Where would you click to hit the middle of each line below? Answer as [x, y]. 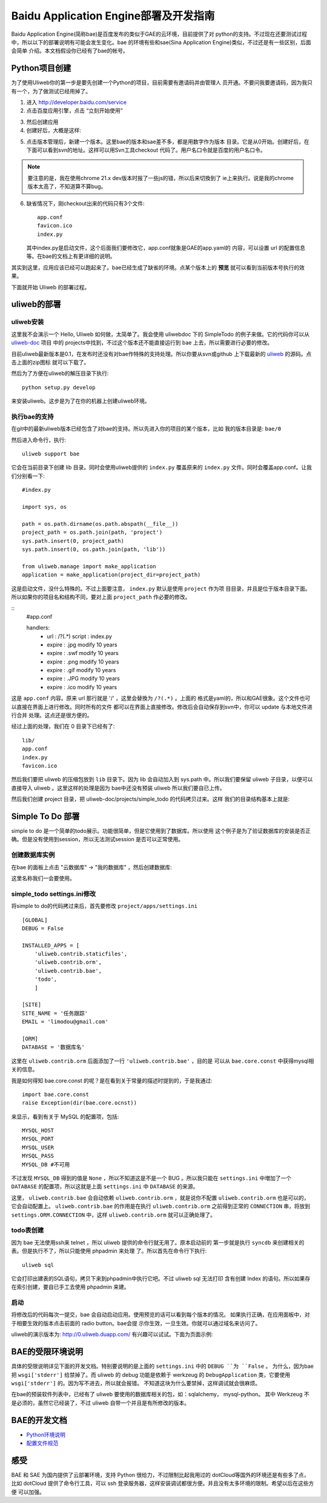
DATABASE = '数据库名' [53, 1047]
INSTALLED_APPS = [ [51, 945]
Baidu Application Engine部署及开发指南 [113, 16]
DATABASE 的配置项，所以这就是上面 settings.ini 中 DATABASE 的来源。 [105, 1186]
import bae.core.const [56, 1094]
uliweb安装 [28, 322]
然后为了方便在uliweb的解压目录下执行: [60, 374]
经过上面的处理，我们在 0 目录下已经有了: [63, 726]
